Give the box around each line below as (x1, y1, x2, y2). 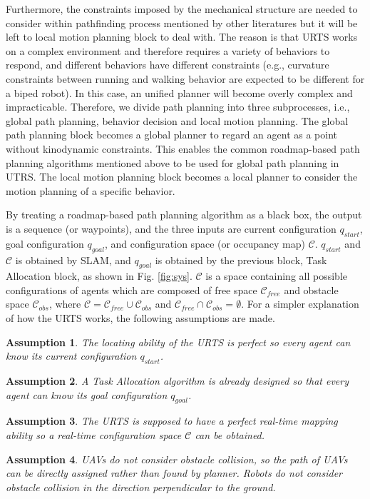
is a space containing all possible (205, 268, 347, 283)
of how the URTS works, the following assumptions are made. (6, 311, 275, 326)
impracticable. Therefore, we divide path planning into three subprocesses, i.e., (6, 99, 350, 114)
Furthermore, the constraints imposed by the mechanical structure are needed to (6, 1, 358, 16)
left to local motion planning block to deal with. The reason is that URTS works (6, 29, 358, 44)
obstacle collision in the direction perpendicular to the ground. (6, 479, 276, 494)
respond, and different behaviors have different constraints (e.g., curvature (6, 57, 329, 72)
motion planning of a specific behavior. (6, 183, 175, 198)
